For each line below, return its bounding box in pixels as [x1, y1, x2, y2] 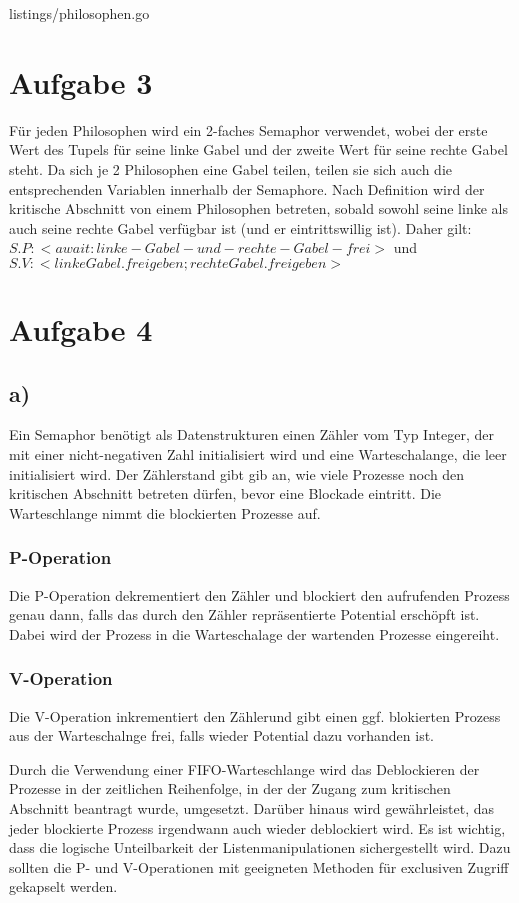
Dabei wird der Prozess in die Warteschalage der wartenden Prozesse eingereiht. [9, 623, 500, 644]
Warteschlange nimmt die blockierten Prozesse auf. [9, 502, 321, 523]
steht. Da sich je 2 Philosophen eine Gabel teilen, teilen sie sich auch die [9, 158, 453, 179]
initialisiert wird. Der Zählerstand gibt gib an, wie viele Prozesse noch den [9, 463, 465, 484]
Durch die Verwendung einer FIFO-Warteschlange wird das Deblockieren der [9, 758, 480, 779]
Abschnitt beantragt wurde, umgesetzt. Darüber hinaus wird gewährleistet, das [9, 798, 494, 819]
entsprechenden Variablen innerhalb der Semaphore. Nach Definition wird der [9, 178, 485, 199]
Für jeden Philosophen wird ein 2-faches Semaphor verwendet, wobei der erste [9, 119, 488, 140]
